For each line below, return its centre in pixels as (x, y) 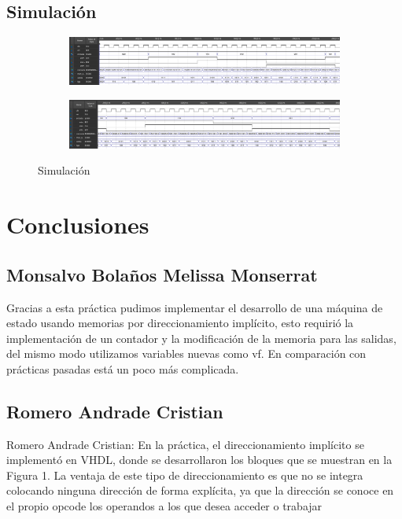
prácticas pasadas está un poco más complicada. (123, 368)
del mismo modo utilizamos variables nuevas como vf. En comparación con (186, 353)
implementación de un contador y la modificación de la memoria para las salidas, (201, 338)
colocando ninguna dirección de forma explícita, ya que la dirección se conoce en (200, 490)
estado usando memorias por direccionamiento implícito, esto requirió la (180, 323)
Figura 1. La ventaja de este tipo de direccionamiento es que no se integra (185, 475)
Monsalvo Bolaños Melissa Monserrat (162, 274)
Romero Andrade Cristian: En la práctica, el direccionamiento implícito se (185, 444)
